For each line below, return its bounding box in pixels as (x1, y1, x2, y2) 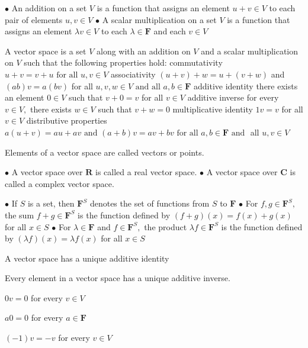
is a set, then (27, 197, 75, 210)
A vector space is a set (5, 44, 86, 57)
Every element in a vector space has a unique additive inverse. (5, 272, 230, 284)
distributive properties (26, 114, 107, 127)
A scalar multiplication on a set (102, 13, 217, 25)
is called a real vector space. (95, 166, 197, 178)
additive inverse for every (187, 91, 279, 104)
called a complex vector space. (5, 177, 114, 189)
